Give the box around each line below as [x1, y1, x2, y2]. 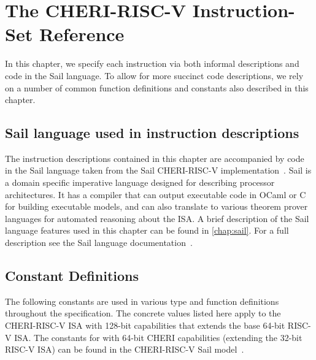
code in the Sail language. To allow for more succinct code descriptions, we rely [5, 69, 304, 82]
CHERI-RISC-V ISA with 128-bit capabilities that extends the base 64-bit [5, 319, 285, 332]
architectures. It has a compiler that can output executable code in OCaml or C [5, 188, 306, 201]
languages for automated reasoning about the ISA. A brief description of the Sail [5, 212, 309, 224]
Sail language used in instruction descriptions [5, 123, 299, 142]
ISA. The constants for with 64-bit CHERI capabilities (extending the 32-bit [14, 331, 303, 343]
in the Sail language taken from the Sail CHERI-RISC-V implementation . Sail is [5, 164, 312, 177]
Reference [39, 21, 125, 47]
